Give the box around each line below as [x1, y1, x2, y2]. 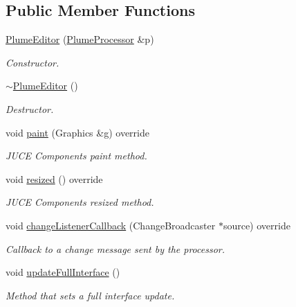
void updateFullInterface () [6, 265, 120, 279]
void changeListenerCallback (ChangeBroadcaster [6, 218, 216, 232]
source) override [223, 218, 290, 232]
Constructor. [6, 55, 59, 69]
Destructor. [6, 101, 54, 116]
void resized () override [6, 171, 103, 186]
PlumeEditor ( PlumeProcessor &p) [6, 32, 154, 46]
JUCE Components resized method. [6, 195, 154, 209]
